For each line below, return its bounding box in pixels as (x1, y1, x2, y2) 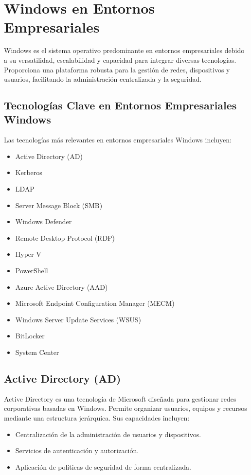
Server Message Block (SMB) (15, 200, 103, 210)
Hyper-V (15, 249, 41, 259)
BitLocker (15, 331, 45, 341)
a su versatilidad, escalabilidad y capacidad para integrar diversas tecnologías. (4, 54, 236, 65)
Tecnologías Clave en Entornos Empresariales (4, 98, 237, 113)
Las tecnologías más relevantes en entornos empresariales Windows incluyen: (4, 135, 232, 145)
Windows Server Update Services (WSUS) (15, 314, 141, 324)
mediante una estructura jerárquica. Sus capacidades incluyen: (4, 412, 190, 422)
